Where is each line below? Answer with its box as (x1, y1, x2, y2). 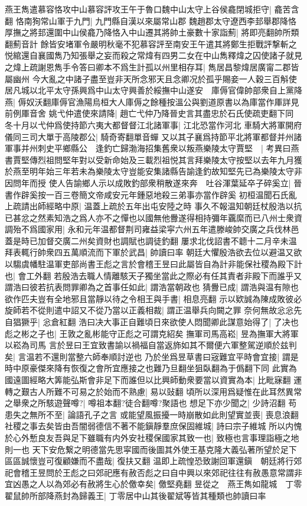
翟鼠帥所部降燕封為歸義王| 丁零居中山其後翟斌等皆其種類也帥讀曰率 (5, 489, 266, 501)
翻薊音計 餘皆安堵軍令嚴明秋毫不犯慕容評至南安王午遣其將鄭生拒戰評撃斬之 (5, 37, 297, 50)
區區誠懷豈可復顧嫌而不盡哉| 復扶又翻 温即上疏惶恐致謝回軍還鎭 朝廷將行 (5, 455, 294, 467)
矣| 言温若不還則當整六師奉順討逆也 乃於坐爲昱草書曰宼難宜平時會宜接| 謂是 (5, 350, 299, 362)
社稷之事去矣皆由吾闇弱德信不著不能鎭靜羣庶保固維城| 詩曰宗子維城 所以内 (5, 420, 294, 432)
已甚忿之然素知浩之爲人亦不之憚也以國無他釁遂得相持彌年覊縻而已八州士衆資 (5, 211, 302, 223)
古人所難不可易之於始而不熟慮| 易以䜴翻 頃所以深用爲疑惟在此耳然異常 (29, 385, 302, 397)
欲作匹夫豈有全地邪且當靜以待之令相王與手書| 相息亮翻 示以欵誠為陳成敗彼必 (5, 292, 302, 304)
